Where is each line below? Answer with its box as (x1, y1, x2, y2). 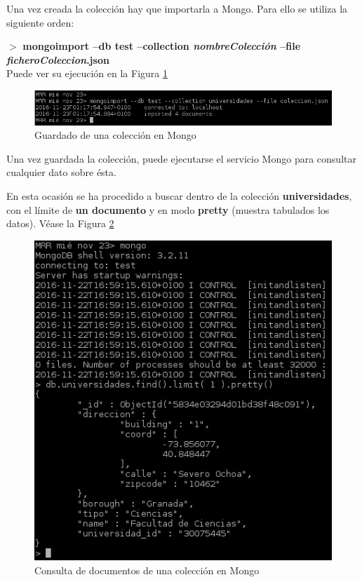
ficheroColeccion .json (6, 52, 109, 67)
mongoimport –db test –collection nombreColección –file (22, 39, 301, 53)
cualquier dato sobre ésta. (6, 165, 116, 180)
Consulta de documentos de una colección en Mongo (34, 562, 260, 577)
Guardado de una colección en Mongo (34, 128, 196, 142)
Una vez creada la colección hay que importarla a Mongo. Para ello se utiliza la (6, 1, 348, 15)
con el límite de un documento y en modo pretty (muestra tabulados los (6, 202, 330, 217)
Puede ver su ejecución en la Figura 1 (6, 66, 168, 81)
